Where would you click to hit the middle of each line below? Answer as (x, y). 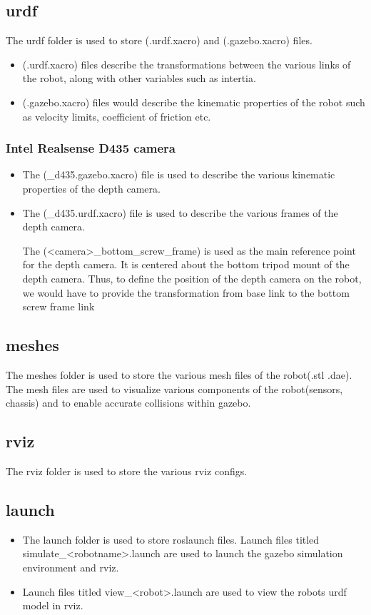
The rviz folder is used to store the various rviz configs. (127, 471)
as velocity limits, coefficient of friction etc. (117, 116)
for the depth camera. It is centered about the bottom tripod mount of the (186, 264)
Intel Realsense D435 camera (91, 148)
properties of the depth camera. (91, 188)
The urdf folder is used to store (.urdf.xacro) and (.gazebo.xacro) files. (159, 40)
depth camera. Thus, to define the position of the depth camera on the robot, (192, 278)
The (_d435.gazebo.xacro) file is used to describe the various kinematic (179, 174)
